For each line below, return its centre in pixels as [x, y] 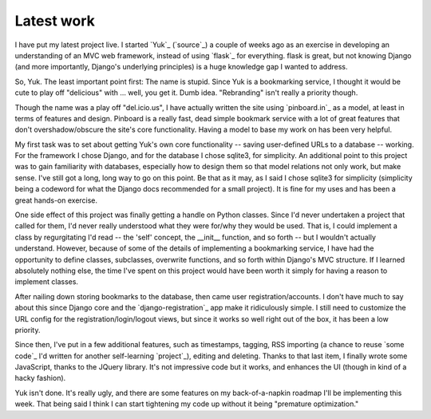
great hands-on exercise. [56, 200]
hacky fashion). [40, 378]
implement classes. [47, 282]
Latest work [55, 21]
